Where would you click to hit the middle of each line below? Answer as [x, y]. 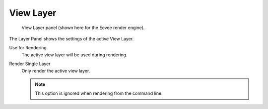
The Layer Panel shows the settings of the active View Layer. [71, 38]
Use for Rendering [28, 48]
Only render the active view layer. [56, 71]
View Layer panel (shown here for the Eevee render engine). [83, 28]
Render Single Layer [30, 64]
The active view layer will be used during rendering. [74, 55]
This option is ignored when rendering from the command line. [99, 93]
